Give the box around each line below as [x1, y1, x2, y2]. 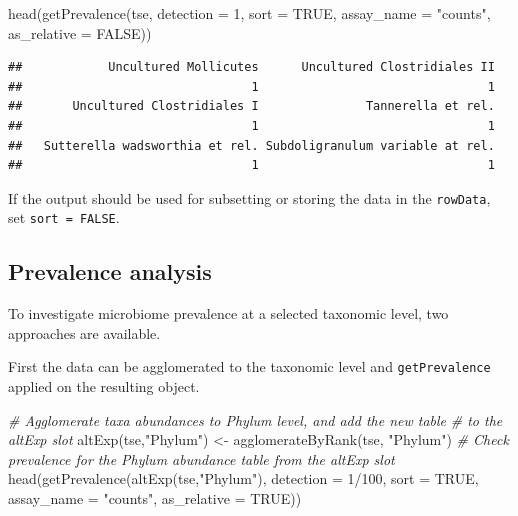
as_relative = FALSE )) [8, 22, 152, 43]
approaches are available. [8, 322, 161, 343]
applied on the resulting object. [8, 376, 200, 397]
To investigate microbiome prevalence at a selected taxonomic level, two [8, 303, 449, 324]
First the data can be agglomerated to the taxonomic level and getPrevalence [8, 356, 491, 377]
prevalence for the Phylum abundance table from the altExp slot [8, 448, 395, 469]
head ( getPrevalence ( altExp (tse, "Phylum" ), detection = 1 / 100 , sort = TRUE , [8, 468, 479, 489]
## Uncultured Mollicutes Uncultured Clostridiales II [8, 60, 495, 75]
